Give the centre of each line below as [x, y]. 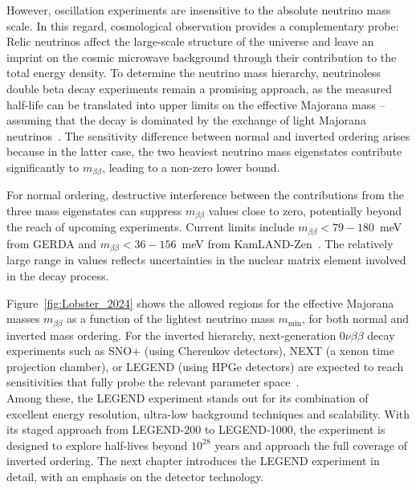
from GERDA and [51, 243]
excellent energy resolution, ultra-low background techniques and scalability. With [208, 413]
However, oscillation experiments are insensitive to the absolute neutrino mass [199, 10]
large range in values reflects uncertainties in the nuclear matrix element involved [206, 260]
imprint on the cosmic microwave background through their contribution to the [202, 57]
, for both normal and [355, 318]
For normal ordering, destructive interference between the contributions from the [205, 195]
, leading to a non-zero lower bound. [191, 167]
